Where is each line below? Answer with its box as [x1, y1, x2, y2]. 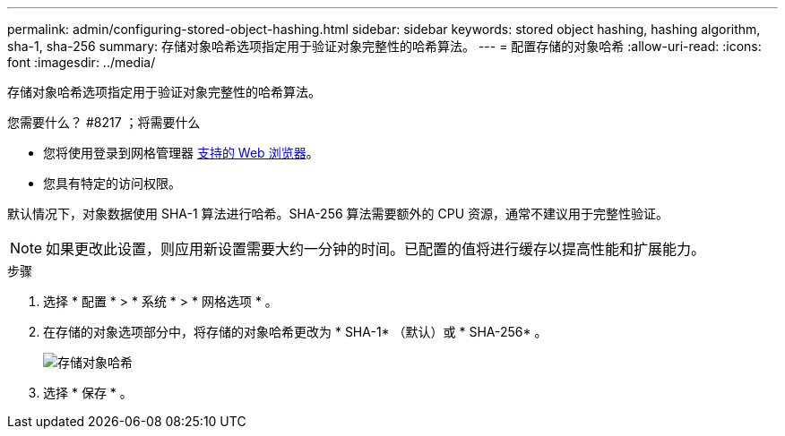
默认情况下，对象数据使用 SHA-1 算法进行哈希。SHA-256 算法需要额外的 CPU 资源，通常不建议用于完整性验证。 [7, 206, 669, 221]
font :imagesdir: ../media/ [7, 55, 156, 70]
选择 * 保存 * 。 [43, 385, 133, 400]
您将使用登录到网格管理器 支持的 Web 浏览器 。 [43, 145, 319, 160]
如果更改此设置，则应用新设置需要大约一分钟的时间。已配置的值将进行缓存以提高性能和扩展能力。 [46, 240, 706, 258]
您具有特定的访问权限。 [43, 175, 181, 191]
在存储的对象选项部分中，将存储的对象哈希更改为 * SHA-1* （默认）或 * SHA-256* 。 [43, 324, 548, 339]
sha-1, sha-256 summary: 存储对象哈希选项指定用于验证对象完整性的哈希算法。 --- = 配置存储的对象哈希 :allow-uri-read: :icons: [7, 38, 762, 54]
